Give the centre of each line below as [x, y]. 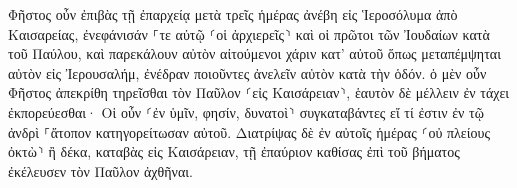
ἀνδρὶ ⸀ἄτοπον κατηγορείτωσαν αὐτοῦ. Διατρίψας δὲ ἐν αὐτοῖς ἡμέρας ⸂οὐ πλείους [249, 131]
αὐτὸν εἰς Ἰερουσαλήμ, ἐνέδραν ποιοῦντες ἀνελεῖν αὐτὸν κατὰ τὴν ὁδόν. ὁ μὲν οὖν [247, 72]
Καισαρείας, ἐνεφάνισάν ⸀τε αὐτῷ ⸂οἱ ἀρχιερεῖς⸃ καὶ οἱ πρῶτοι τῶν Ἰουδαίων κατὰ [249, 33]
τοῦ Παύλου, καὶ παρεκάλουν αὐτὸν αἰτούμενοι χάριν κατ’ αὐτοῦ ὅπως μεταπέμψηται [254, 53]
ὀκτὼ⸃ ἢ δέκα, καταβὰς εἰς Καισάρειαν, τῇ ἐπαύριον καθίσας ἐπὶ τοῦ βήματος [234, 151]
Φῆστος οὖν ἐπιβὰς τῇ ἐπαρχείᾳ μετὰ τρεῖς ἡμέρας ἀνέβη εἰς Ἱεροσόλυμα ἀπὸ [233, 14]
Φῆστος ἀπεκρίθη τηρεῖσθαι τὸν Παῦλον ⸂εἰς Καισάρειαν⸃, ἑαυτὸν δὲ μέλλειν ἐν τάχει [259, 92]
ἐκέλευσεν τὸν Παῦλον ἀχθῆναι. [100, 170]
